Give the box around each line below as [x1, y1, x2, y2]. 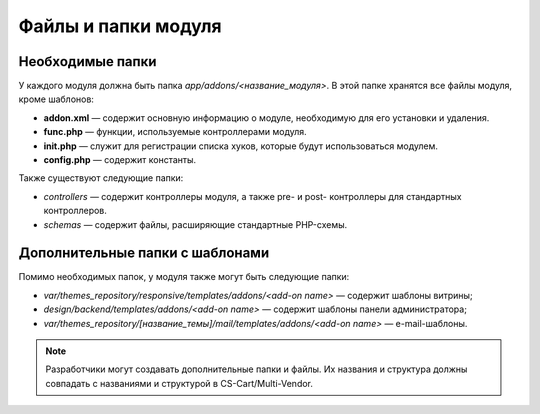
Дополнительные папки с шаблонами [18, 245, 270, 262]
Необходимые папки [18, 53, 157, 70]
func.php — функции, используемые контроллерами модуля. [43, 126, 307, 138]
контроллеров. [43, 205, 107, 217]
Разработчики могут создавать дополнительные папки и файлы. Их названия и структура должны [45, 363, 468, 375]
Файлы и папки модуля [18, 15, 222, 37]
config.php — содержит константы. [43, 154, 197, 166]
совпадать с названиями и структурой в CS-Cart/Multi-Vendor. [45, 377, 314, 389]
